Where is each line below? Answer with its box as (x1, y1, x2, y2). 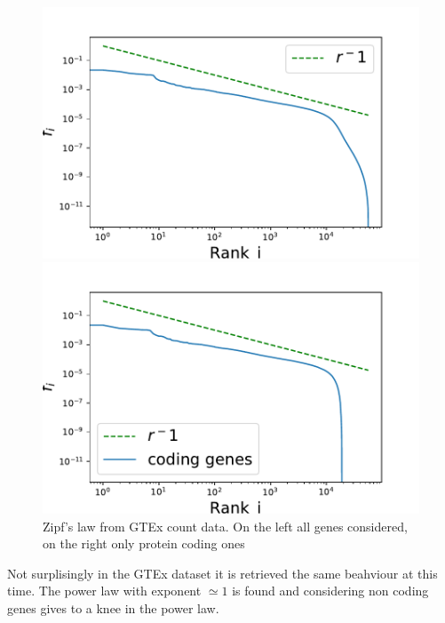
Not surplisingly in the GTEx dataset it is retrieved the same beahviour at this (7, 563, 438, 582)
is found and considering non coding (232, 581, 429, 600)
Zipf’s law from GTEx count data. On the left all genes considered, (43, 516, 408, 535)
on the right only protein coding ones (43, 534, 245, 553)
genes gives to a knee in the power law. (7, 598, 219, 617)
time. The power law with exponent (7, 581, 202, 600)
